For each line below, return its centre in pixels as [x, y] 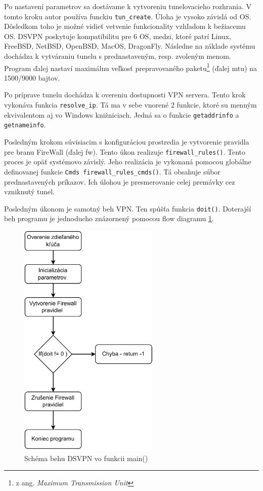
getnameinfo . [25, 125]
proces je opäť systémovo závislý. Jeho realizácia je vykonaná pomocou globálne [128, 162]
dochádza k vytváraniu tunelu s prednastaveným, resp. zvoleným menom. [118, 56]
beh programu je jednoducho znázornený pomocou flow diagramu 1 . [109, 218]
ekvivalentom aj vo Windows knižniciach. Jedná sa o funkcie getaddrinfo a [122, 114]
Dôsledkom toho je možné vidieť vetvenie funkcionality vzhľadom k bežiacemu [125, 26]
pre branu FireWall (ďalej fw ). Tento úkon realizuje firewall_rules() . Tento [125, 151]
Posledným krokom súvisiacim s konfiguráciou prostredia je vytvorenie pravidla [127, 142]
